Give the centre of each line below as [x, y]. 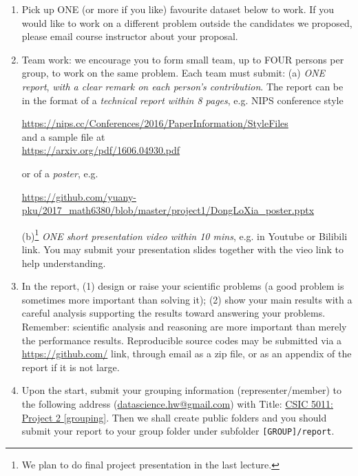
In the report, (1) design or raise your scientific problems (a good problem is [183, 286]
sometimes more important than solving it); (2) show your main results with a [187, 299]
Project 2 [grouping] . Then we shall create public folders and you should [174, 417]
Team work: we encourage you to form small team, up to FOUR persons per [183, 59]
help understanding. [64, 262]
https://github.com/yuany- [79, 196]
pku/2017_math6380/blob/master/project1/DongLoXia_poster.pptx [168, 210]
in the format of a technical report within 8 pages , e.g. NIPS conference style [182, 100]
